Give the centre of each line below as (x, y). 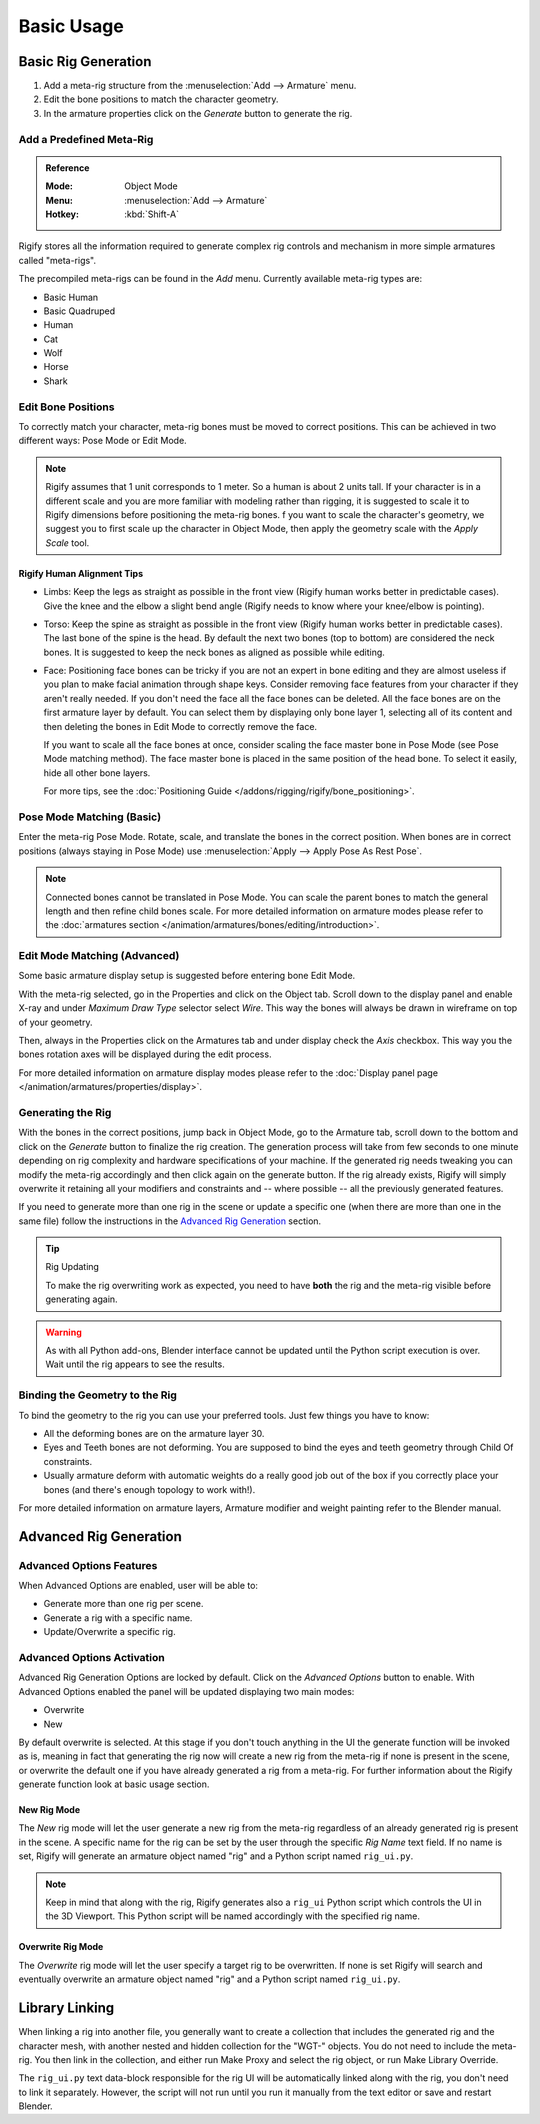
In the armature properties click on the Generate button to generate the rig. (198, 113)
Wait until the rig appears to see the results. (135, 1364)
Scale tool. (67, 542)
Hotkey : (62, 214)
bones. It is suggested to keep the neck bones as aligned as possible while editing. (214, 652)
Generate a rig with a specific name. (118, 1617)
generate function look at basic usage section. (114, 1784)
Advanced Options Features (88, 1565)
